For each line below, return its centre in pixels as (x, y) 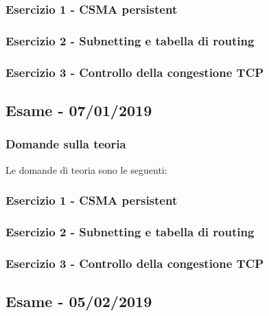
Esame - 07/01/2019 (79, 110)
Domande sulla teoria (66, 144)
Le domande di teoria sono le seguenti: (86, 169)
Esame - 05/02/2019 (79, 301)
